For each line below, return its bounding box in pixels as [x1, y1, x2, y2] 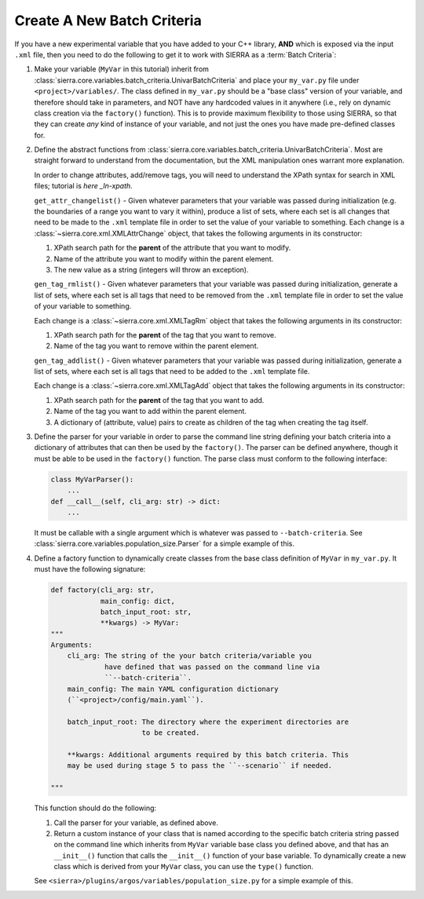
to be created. [141, 729, 200, 737]
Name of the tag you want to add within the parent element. [53, 407, 247, 416]
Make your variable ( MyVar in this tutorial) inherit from [34, 64, 210, 74]
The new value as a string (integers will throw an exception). [53, 265, 249, 274]
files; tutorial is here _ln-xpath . [34, 181, 133, 191]
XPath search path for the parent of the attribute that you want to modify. [53, 243, 291, 253]
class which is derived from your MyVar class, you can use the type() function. [53, 862, 314, 872]
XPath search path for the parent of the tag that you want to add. [53, 395, 265, 404]
